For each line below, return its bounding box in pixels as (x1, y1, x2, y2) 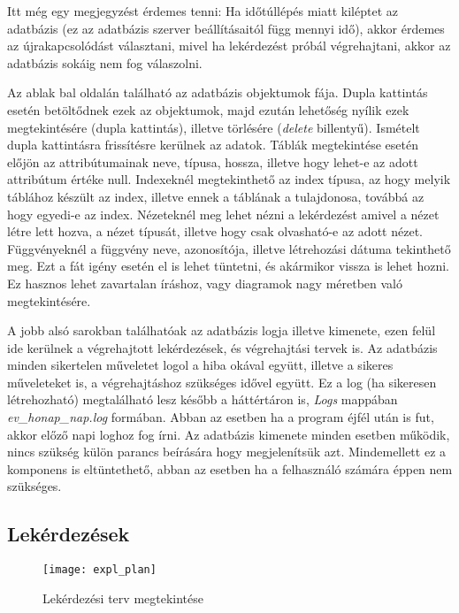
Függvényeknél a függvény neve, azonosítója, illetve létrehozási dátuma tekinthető (7, 239, 451, 257)
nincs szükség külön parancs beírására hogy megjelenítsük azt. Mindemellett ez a (7, 442, 447, 461)
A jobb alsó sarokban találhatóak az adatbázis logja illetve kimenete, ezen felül (7, 321, 436, 340)
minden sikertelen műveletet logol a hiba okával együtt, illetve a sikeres (7, 356, 394, 374)
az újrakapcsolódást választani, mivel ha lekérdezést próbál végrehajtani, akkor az (7, 36, 451, 55)
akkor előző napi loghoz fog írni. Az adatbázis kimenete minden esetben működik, (7, 425, 450, 443)
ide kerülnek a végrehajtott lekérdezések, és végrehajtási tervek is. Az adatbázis (7, 338, 438, 356)
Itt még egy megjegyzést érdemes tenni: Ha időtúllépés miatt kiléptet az (7, 2, 398, 19)
